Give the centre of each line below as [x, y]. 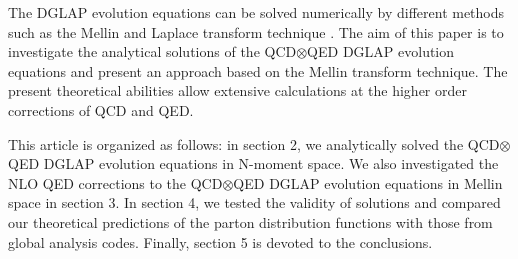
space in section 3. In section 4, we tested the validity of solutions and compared [254, 202]
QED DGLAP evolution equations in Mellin [368, 182]
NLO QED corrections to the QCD [115, 182]
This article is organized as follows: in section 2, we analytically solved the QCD [254, 143]
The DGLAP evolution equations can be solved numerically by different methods [256, 12]
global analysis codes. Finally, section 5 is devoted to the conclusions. [220, 241]
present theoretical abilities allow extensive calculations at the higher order [237, 90]
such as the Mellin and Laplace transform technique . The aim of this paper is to [256, 31]
